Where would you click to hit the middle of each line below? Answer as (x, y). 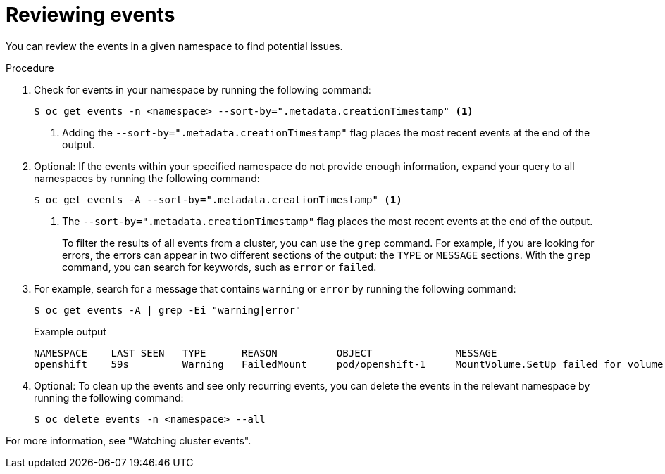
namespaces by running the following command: (147, 178)
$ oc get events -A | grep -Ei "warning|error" (168, 310)
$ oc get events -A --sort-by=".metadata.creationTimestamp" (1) (218, 199)
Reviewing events (91, 15)
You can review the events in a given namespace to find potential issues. (174, 46)
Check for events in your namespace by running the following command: (203, 89)
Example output (70, 331)
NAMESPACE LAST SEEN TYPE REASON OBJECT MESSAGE (266, 353)
